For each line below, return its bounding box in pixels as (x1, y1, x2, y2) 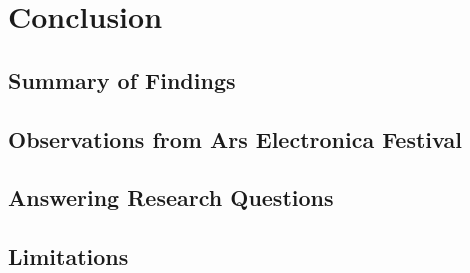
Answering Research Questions (8, 182, 334, 213)
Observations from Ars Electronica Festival (8, 123, 462, 154)
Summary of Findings (8, 64, 236, 95)
